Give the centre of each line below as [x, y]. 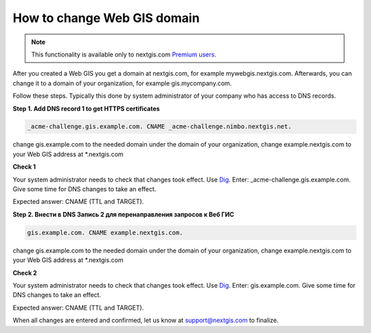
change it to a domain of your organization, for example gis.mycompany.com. [122, 83]
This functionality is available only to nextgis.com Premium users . [124, 54]
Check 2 [25, 272]
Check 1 [24, 167]
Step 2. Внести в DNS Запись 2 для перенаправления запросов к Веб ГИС [123, 214]
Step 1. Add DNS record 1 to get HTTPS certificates [86, 108]
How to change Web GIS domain [106, 18]
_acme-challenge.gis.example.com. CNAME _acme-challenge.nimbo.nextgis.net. [159, 127]
